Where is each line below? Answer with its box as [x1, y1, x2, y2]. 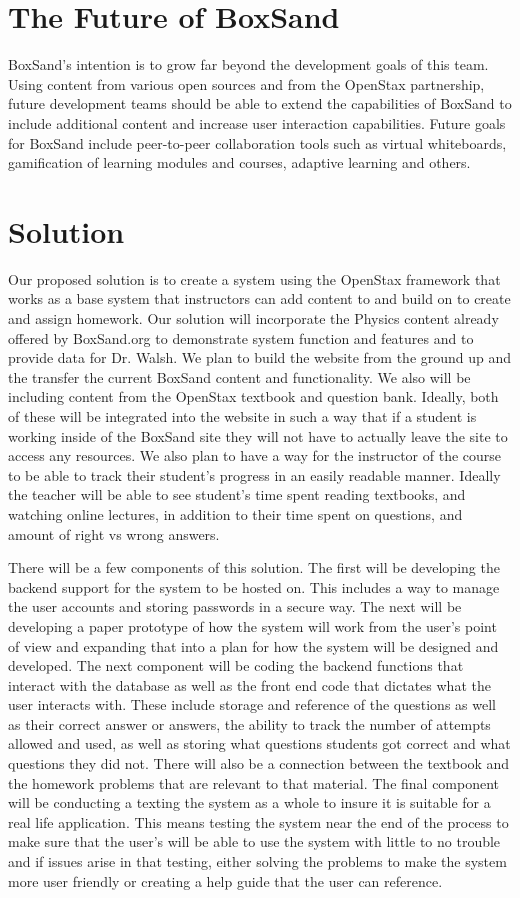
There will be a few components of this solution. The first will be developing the [8, 557, 500, 578]
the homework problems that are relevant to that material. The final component [8, 772, 500, 793]
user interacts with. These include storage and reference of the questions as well [8, 694, 496, 715]
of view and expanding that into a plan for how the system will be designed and [8, 635, 499, 656]
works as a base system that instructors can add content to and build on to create [8, 288, 511, 309]
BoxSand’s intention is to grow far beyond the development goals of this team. [8, 54, 489, 75]
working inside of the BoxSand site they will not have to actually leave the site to [8, 425, 508, 446]
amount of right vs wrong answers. [8, 523, 220, 544]
